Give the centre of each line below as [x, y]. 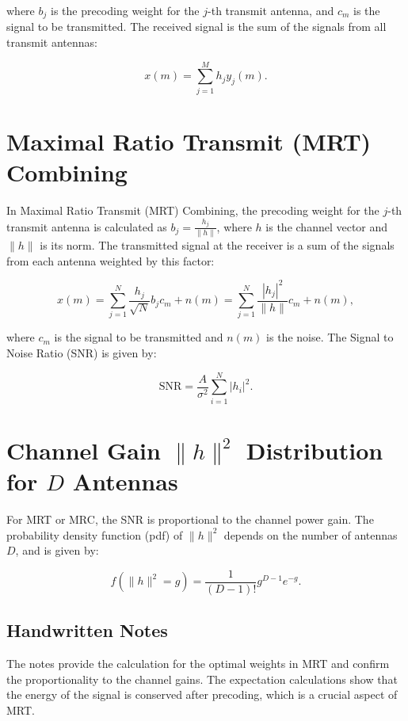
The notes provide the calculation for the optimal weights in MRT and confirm [198, 664]
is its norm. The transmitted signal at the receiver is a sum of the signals [217, 244]
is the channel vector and [327, 226]
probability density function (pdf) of [95, 534]
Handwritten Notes [87, 630]
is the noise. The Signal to [330, 337]
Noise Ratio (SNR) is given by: [82, 352]
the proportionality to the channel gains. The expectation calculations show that [202, 679]
